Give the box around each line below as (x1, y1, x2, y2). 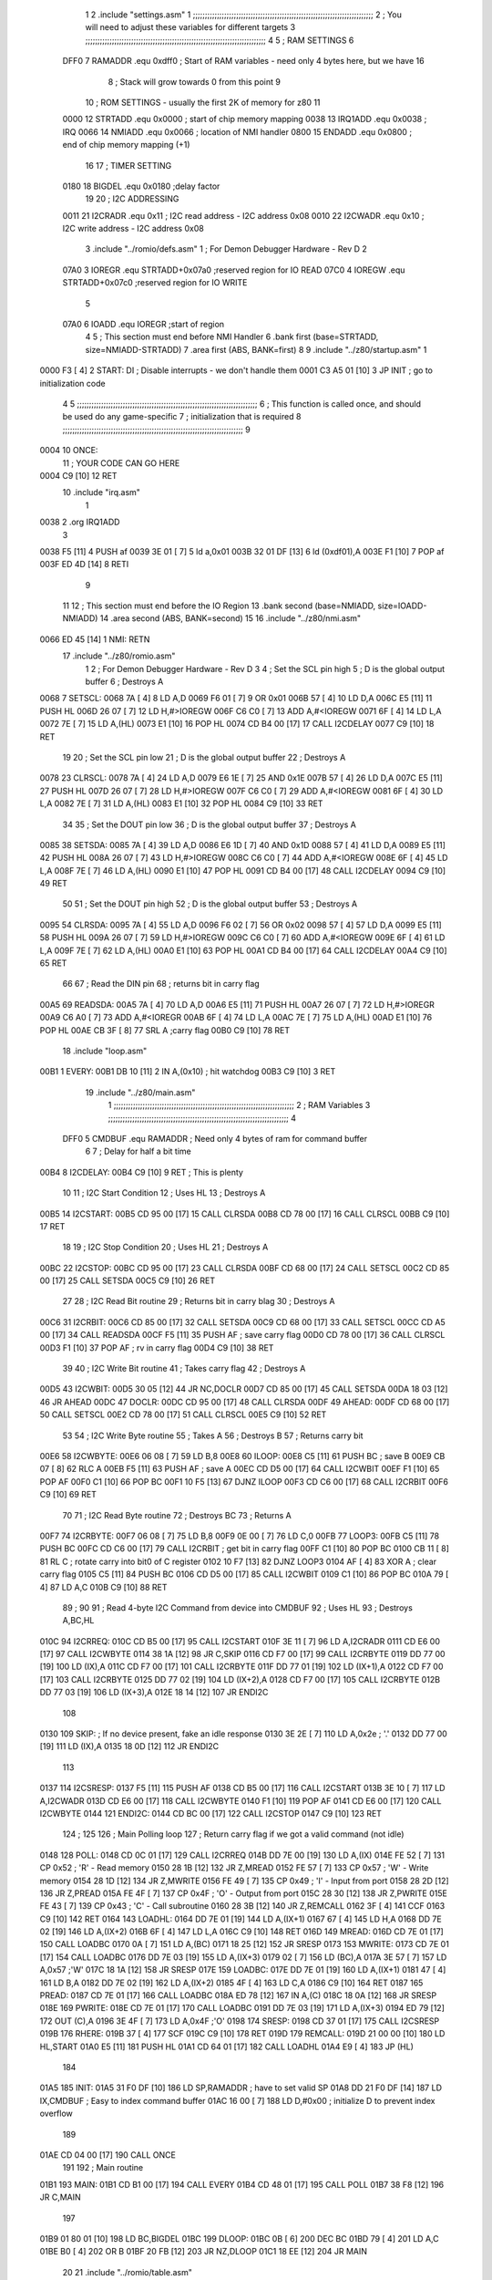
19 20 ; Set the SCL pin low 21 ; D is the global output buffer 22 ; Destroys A (62, 751, 346, 762)
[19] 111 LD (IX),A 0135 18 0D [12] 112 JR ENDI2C (39, 1741, 220, 1752)
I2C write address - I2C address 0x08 (62, 223, 204, 234)
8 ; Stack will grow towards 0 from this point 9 (108, 76, 282, 87)
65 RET (39, 958, 67, 969)
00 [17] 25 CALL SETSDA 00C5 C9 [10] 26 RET (39, 1275, 216, 1286)
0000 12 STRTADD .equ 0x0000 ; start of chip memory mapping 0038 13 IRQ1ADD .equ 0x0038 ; (62, 114, 427, 125)
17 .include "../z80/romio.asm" (62, 650, 176, 661)
